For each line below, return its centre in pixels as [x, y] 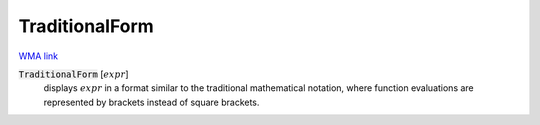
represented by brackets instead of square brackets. [151, 102]
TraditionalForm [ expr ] [73, 74]
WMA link [38, 56]
